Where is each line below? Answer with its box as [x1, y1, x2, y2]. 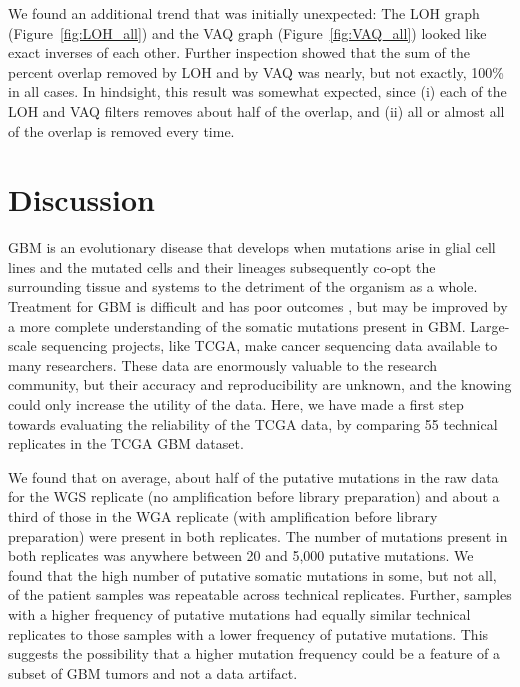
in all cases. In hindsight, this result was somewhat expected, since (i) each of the [8, 81, 507, 102]
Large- [470, 315, 510, 336]
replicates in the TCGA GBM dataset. [8, 433, 244, 454]
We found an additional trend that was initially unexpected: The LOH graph [8, 3, 480, 23]
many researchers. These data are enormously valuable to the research [8, 354, 438, 375]
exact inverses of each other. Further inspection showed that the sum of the [8, 42, 470, 63]
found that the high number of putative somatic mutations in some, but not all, [8, 564, 497, 585]
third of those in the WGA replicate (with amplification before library [8, 506, 438, 526]
